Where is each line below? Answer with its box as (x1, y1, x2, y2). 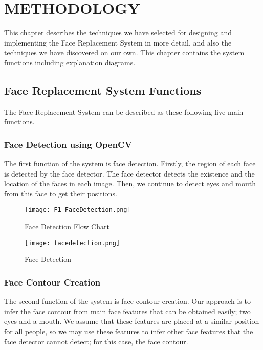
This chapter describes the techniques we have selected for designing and (4, 27, 232, 38)
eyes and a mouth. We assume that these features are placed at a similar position (4, 316, 259, 326)
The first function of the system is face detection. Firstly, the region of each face (4, 158, 256, 169)
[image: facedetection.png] (25, 239, 120, 247)
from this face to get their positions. (4, 188, 117, 199)
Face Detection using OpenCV (4, 138, 132, 150)
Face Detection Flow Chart (25, 221, 109, 232)
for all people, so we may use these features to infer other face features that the (4, 325, 253, 336)
